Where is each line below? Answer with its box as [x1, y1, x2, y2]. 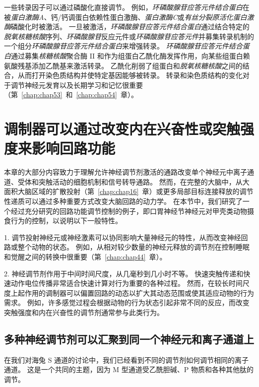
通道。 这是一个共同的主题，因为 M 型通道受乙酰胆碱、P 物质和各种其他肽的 [4, 364, 254, 375]
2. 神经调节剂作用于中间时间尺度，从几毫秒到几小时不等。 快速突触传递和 [4, 268, 244, 278]
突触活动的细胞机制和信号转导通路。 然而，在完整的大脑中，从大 [38, 176, 250, 187]
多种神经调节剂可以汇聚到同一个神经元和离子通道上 [4, 331, 254, 346]
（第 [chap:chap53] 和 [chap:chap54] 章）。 [4, 89, 138, 100]
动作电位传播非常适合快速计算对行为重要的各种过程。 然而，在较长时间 [10, 278, 243, 288]
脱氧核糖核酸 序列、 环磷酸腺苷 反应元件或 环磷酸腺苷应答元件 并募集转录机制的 [4, 31, 254, 41]
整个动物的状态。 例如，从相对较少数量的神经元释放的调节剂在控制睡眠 [17, 242, 250, 252]
